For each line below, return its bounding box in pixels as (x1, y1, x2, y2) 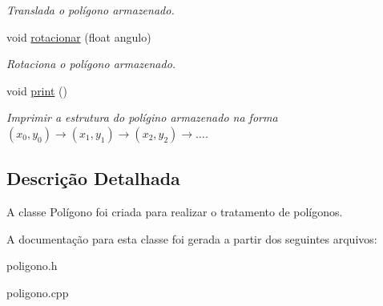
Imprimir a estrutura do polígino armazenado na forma (6, 109, 278, 126)
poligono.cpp (6, 284, 69, 300)
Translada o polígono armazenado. (6, 2, 175, 18)
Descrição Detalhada (6, 166, 180, 191)
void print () (6, 82, 67, 99)
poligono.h (6, 257, 58, 274)
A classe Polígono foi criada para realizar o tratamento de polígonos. (6, 203, 343, 220)
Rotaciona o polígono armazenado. (6, 55, 176, 72)
